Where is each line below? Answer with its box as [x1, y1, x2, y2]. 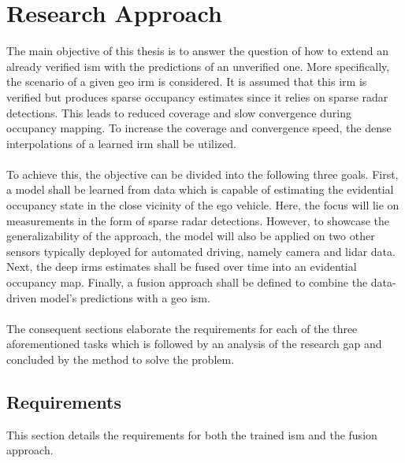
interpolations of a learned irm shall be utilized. [6, 135, 236, 151]
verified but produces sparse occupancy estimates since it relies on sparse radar [6, 88, 388, 105]
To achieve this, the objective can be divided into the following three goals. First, [6, 165, 399, 182]
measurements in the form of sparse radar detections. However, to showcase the [6, 212, 390, 228]
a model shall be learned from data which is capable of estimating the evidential [6, 181, 394, 198]
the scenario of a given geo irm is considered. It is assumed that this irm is [6, 73, 367, 90]
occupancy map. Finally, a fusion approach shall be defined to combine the [6, 274, 368, 291]
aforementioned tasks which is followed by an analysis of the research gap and [6, 335, 382, 352]
